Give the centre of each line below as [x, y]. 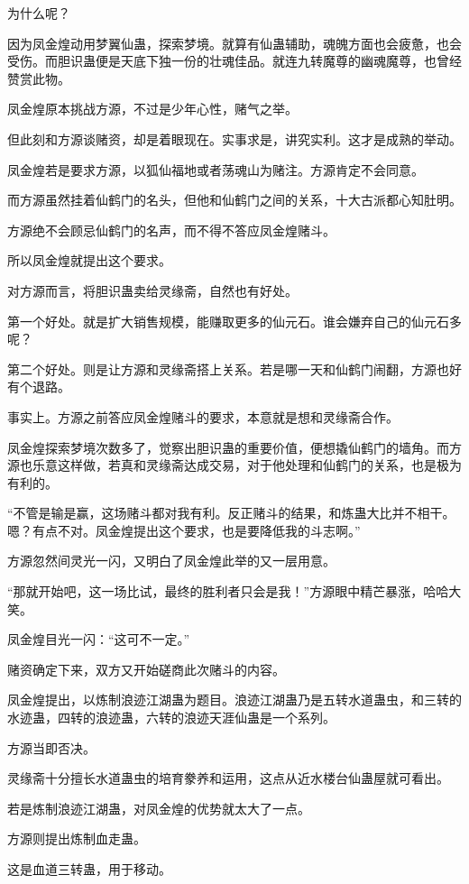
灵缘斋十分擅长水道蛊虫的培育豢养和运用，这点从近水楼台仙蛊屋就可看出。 [228, 778]
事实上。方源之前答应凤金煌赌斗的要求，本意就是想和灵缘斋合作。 [203, 416]
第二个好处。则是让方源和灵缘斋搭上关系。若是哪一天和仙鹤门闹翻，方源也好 [234, 368]
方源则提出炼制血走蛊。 [77, 838]
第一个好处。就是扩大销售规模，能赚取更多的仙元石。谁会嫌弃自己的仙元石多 [234, 321]
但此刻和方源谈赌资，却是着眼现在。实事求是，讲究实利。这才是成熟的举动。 [234, 138]
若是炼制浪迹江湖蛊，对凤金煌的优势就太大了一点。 [159, 808]
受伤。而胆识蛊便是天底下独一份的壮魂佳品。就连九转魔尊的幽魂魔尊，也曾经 [234, 61]
